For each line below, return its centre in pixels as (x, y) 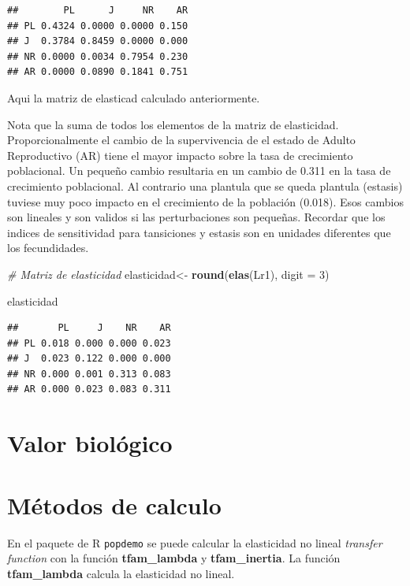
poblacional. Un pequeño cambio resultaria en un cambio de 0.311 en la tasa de (199, 171)
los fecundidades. (48, 248)
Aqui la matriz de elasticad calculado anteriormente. (134, 97)
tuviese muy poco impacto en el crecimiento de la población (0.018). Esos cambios (205, 201)
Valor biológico (90, 443)
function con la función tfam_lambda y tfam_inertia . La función (174, 558)
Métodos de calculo (114, 504)
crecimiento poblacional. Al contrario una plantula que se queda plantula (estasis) (205, 185)
